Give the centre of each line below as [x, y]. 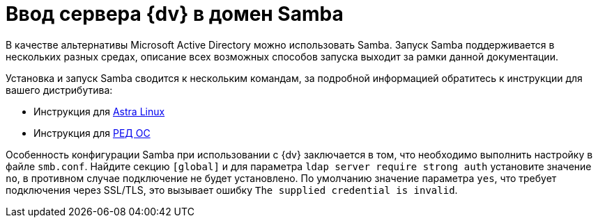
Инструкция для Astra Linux [99, 111]
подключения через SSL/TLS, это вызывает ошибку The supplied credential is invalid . [232, 190]
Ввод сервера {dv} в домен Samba [175, 14]
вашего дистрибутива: [59, 90]
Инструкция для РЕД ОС [92, 133]
